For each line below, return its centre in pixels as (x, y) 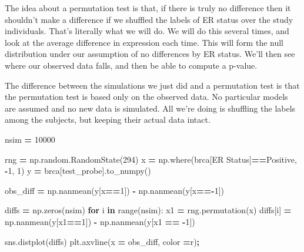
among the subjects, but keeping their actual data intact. (108, 120)
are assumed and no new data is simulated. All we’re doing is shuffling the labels (150, 108)
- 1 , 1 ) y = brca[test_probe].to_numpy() (78, 171)
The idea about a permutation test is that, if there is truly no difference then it (148, 8)
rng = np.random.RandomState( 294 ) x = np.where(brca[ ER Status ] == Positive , (151, 159)
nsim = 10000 (30, 139)
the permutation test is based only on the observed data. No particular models (146, 97)
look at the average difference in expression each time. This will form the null (144, 42)
